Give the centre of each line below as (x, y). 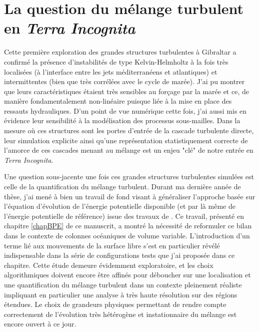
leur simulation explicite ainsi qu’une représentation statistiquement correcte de (126, 140)
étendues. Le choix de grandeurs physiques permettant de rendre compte (115, 304)
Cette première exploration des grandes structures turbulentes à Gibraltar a (120, 52)
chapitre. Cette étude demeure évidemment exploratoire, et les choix (109, 265)
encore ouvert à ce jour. (40, 324)
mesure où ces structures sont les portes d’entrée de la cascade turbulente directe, (129, 130)
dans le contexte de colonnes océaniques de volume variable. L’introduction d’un (127, 235)
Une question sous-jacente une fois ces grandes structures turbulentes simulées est (129, 177)
